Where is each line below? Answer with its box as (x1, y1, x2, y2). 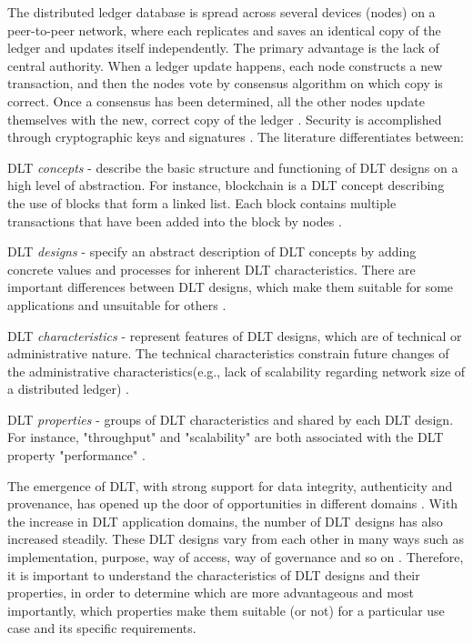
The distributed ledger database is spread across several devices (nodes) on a (7, 3, 436, 21)
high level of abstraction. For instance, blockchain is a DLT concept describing (7, 176, 445, 195)
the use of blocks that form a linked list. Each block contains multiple (7, 193, 397, 212)
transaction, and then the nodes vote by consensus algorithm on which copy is (7, 74, 443, 93)
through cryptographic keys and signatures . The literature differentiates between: (7, 127, 464, 146)
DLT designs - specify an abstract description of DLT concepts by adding (7, 242, 417, 261)
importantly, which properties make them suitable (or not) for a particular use (7, 600, 445, 619)
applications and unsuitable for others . (7, 295, 226, 314)
